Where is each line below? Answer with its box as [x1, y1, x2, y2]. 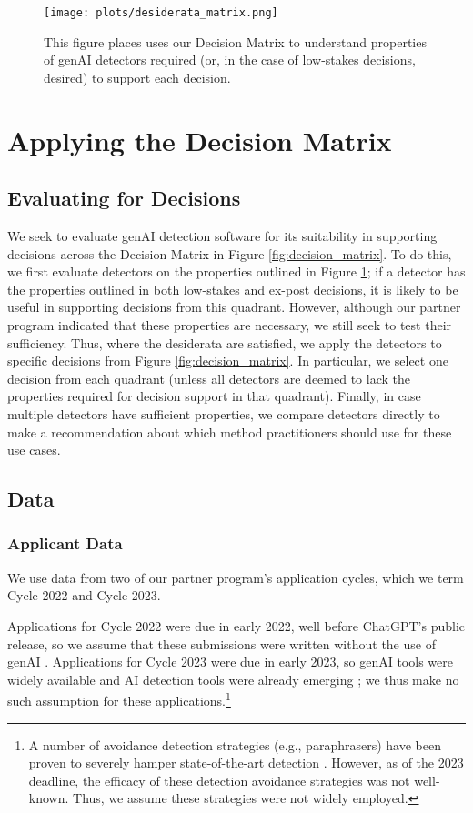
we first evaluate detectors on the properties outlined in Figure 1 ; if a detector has [7, 262, 466, 281]
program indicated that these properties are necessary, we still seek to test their [7, 315, 452, 334]
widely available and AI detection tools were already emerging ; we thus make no [7, 669, 459, 688]
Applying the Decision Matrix [7, 121, 392, 158]
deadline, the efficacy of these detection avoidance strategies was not [28, 770, 410, 789]
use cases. [7, 440, 61, 459]
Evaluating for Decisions [7, 184, 241, 212]
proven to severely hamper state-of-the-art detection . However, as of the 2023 [28, 753, 464, 772]
